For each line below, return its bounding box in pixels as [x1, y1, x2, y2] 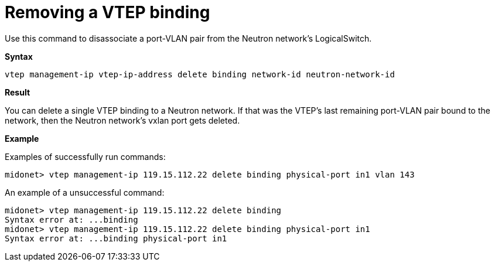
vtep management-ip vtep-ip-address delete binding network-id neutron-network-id [5, 69, 395, 79]
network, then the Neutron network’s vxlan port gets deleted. [5, 115, 240, 125]
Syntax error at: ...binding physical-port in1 [5, 233, 227, 243]
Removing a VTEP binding [5, 2, 210, 22]
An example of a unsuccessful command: [5, 187, 165, 197]
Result [5, 87, 30, 97]
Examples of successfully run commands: [5, 151, 166, 162]
